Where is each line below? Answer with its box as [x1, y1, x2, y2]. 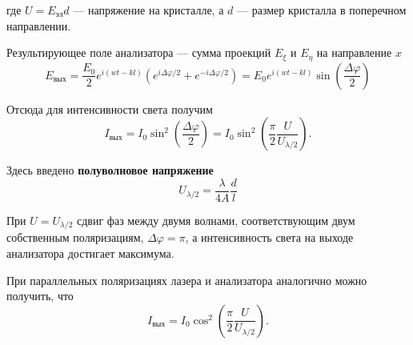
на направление [316, 44, 392, 61]
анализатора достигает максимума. [6, 244, 174, 261]
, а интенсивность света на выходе [185, 229, 354, 246]
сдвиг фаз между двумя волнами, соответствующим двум [77, 211, 355, 228]
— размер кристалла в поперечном [237, 2, 407, 18]
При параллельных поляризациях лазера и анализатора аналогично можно [6, 271, 367, 288]
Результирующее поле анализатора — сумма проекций [6, 44, 271, 61]
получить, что [6, 287, 74, 304]
